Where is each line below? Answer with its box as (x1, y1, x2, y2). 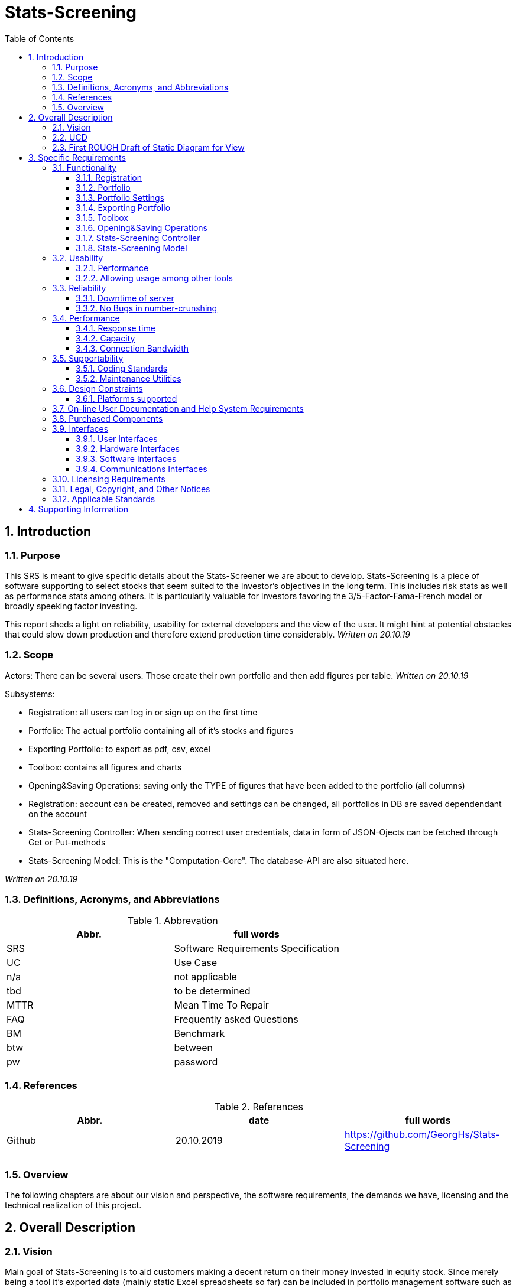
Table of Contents (5, 33, 74, 44)
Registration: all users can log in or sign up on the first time (28, 707, 258, 717)
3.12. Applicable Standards (52, 493, 155, 504)
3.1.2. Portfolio (76, 182, 131, 193)
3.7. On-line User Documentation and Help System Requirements (52, 403, 304, 414)
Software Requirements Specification (174, 942, 339, 955)
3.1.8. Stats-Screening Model (76, 242, 187, 253)
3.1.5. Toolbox (76, 212, 129, 223)
